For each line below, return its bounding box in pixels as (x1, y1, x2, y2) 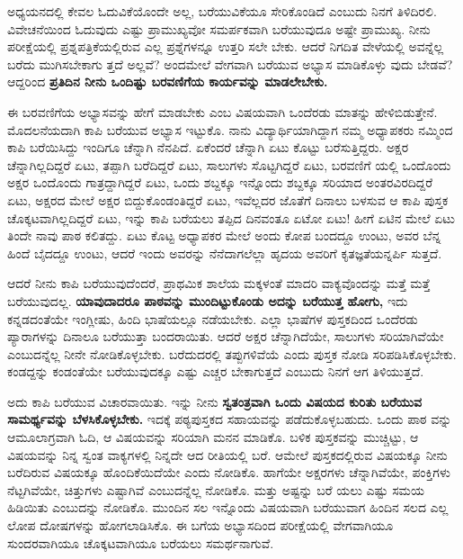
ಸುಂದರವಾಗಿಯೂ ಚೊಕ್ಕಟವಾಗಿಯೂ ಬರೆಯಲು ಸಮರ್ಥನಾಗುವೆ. (7, 533, 274, 552)
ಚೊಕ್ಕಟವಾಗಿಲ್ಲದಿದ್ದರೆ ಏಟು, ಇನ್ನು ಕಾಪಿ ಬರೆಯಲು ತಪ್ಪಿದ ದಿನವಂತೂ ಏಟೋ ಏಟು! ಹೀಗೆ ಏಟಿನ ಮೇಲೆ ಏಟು (7, 208, 455, 227)
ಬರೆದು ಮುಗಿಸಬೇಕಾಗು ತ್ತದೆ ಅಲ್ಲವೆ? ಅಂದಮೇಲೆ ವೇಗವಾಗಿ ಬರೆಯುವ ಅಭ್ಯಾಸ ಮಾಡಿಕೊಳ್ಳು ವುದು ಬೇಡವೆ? (7, 54, 453, 73)
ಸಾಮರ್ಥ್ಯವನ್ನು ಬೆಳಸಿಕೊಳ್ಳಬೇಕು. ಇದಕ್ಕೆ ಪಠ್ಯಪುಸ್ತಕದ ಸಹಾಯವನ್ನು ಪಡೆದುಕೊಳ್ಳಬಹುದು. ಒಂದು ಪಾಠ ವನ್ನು (7, 410, 452, 428)
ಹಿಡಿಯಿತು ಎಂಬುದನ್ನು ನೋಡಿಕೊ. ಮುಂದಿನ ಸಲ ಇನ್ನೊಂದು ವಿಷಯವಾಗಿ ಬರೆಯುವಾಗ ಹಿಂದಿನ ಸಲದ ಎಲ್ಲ (7, 498, 449, 517)
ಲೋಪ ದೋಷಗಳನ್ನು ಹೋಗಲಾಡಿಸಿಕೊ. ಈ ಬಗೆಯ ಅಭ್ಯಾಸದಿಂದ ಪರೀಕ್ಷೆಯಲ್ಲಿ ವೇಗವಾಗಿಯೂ (7, 516, 394, 535)
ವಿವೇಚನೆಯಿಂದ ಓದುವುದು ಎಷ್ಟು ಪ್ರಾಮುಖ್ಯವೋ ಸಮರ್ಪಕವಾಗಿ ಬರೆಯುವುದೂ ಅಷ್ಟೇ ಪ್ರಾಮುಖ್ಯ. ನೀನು (7, 19, 431, 38)
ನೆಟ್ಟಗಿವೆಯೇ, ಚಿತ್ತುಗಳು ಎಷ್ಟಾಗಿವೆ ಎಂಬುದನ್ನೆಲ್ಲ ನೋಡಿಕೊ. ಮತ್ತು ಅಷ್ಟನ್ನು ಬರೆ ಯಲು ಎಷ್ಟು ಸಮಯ (7, 480, 424, 499)
